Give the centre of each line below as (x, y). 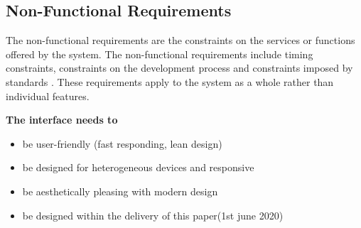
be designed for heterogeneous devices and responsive (138, 167)
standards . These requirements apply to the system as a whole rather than (170, 81)
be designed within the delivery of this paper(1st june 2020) (153, 215)
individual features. (48, 96)
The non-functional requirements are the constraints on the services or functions (180, 40)
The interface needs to (62, 120)
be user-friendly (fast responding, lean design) (122, 143)
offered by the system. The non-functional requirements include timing (160, 54)
